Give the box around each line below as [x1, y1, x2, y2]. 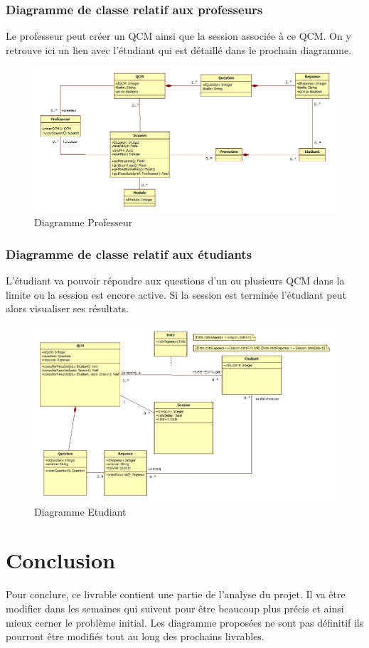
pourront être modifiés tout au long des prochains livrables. [6, 629, 264, 644]
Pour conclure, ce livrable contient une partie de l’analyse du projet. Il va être [6, 587, 346, 602]
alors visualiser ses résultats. [6, 301, 129, 316]
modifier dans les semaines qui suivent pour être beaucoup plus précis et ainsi [6, 600, 344, 615]
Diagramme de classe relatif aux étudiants [6, 245, 252, 262]
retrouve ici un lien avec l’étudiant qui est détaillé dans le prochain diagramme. [6, 42, 352, 57]
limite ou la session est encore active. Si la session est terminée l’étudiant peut [6, 287, 346, 302]
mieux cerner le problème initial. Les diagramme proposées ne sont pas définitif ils [6, 615, 364, 630]
